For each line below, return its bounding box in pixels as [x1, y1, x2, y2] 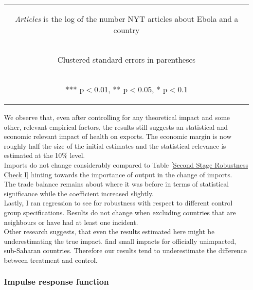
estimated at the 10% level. [4, 150, 85, 160]
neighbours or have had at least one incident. [4, 217, 138, 227]
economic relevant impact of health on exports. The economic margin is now [4, 131, 232, 141]
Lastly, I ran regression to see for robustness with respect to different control [4, 198, 233, 208]
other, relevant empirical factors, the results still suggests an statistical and [4, 121, 228, 132]
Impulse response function [4, 275, 109, 288]
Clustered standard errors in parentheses [57, 54, 196, 65]
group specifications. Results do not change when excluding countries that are [4, 207, 236, 217]
